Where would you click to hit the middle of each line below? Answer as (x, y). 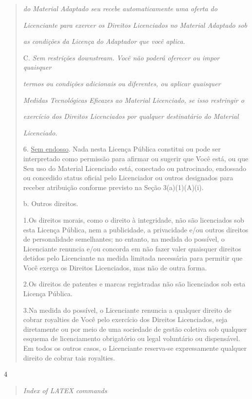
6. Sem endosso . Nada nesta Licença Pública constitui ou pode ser (122, 149)
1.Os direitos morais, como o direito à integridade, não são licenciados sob (134, 219)
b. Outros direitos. (51, 203)
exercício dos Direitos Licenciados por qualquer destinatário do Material (131, 116)
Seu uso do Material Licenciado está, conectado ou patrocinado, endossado (135, 168)
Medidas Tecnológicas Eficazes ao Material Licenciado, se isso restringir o (134, 100)
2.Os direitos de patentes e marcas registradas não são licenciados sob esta (134, 284)
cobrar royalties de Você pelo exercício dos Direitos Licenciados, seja (125, 319)
